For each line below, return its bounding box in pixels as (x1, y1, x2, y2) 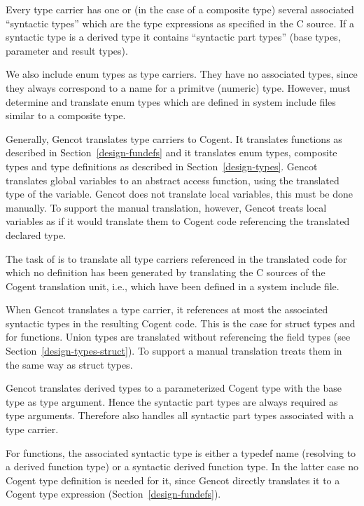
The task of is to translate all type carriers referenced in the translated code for (6, 251, 347, 266)
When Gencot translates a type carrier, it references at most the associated (6, 302, 328, 317)
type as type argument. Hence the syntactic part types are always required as (6, 394, 338, 409)
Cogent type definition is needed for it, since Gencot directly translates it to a (6, 472, 340, 487)
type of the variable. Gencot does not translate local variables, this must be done (6, 186, 353, 201)
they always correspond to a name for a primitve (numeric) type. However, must (6, 80, 351, 95)
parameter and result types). (6, 43, 128, 57)
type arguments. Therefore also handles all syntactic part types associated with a (6, 408, 354, 423)
